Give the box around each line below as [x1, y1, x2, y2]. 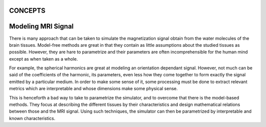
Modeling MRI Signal [9, 22, 74, 31]
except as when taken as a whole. [9, 56, 78, 62]
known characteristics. [9, 115, 56, 121]
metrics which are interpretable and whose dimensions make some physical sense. [9, 86, 178, 92]
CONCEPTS [9, 6, 46, 15]
